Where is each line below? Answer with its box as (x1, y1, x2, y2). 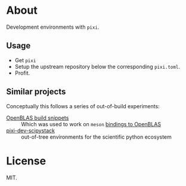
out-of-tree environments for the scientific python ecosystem (21, 133, 172, 141)
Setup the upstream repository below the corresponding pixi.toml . (14, 63, 181, 70)
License (6, 154, 46, 167)
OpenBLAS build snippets (6, 114, 69, 121)
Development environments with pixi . (6, 23, 100, 31)
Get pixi (14, 56, 36, 63)
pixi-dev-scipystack (6, 127, 55, 134)
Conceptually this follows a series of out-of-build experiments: (6, 102, 160, 109)
